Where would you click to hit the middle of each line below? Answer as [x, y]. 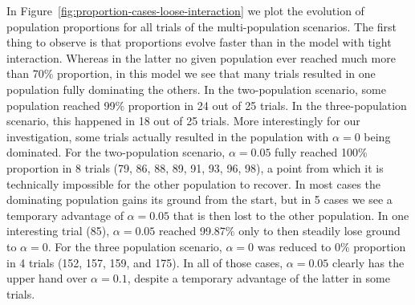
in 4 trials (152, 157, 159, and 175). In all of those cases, [145, 262]
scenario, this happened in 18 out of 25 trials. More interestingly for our [183, 121]
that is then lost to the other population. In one [291, 215]
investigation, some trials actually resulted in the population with [168, 136]
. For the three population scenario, [135, 246]
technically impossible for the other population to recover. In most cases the [194, 183]
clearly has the [368, 262]
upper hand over [47, 278]
